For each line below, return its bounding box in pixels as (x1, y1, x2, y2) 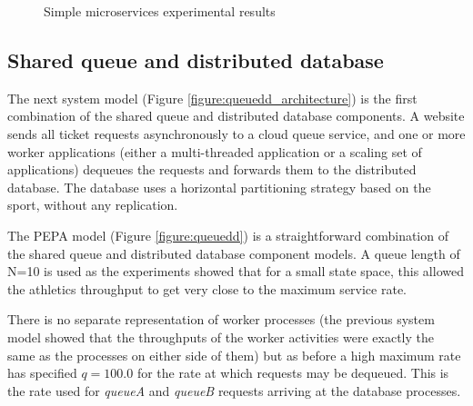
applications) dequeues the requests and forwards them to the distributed (7, 160, 417, 179)
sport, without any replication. (7, 195, 178, 214)
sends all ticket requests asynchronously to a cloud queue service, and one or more (7, 124, 466, 143)
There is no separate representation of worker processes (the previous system (7, 310, 435, 329)
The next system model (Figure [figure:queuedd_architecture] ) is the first (7, 88, 418, 107)
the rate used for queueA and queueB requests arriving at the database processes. (7, 381, 461, 400)
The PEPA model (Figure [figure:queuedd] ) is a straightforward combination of (7, 225, 448, 244)
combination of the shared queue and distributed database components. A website (7, 106, 465, 125)
